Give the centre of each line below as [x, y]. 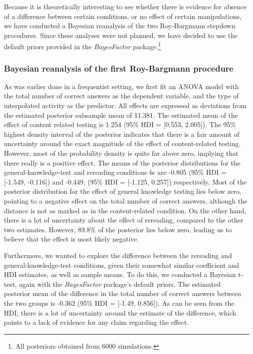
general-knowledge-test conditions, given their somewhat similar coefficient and [122, 265]
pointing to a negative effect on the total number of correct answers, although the [126, 200]
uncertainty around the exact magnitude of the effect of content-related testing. [122, 143]
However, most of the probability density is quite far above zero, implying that [121, 153]
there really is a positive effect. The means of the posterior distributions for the [122, 162]
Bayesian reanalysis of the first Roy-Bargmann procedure [119, 68]
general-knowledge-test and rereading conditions [76, 172]
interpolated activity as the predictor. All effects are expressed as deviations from [125, 105]
